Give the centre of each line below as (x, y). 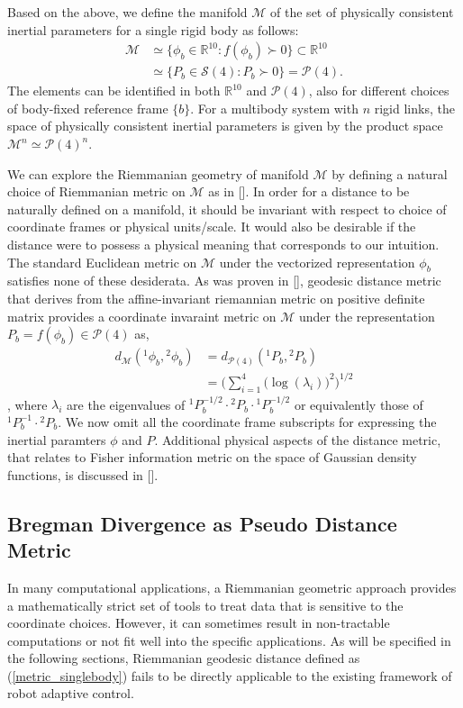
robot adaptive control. (71, 693)
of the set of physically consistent (362, 12)
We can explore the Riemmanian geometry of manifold (158, 173)
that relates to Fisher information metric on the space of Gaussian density (212, 457)
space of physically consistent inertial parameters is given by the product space (225, 126)
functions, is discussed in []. (83, 474)
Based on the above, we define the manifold (127, 12)
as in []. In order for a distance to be (309, 191)
